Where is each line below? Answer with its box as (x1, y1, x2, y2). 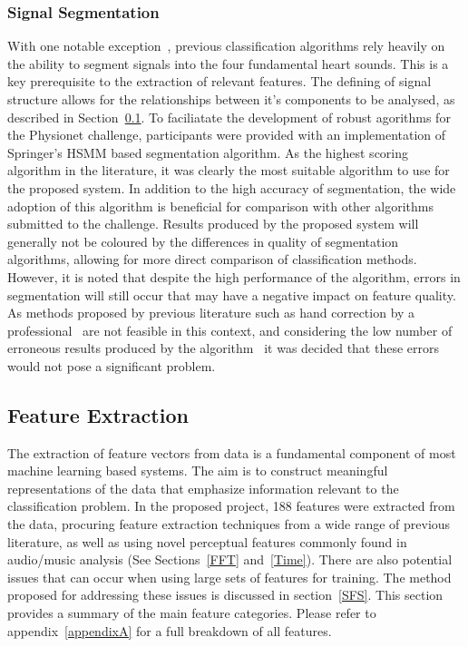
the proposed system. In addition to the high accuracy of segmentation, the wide (7, 178, 456, 197)
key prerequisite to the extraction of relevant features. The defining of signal (7, 72, 432, 91)
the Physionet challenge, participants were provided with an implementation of (7, 125, 446, 144)
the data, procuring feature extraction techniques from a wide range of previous (7, 515, 451, 534)
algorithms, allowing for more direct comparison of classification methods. (7, 250, 417, 269)
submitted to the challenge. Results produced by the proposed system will (7, 214, 419, 233)
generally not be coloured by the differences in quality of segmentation (7, 231, 399, 250)
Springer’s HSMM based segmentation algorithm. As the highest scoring (7, 142, 409, 162)
